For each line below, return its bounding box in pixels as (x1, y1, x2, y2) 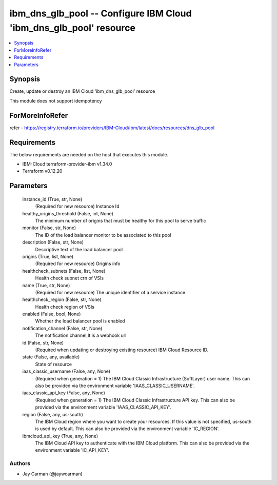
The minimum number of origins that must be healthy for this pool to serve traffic (35, 217, 206, 224)
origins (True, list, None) (22, 253, 74, 259)
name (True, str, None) (22, 282, 70, 288)
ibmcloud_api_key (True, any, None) (22, 433, 98, 439)
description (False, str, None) (22, 239, 84, 246)
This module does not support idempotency (9, 97, 102, 104)
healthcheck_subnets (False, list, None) (22, 268, 106, 274)
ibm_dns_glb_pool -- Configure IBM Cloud (9, 8, 192, 19)
